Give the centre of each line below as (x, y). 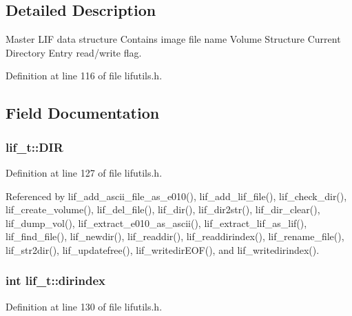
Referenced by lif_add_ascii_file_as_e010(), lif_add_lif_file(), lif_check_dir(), (176, 196)
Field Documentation (83, 113)
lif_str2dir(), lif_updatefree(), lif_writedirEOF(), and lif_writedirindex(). (163, 249)
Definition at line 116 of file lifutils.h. (84, 76)
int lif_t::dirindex (55, 280)
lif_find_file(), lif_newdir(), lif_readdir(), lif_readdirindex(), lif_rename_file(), (175, 236)
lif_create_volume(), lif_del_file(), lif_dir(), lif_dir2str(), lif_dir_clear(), (163, 209)
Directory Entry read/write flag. (74, 52)
